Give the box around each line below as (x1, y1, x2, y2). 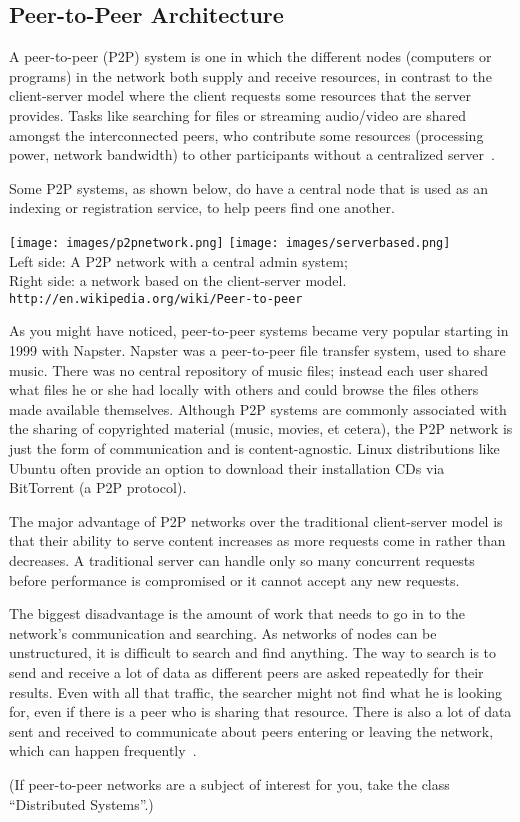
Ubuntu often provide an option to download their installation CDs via (9, 457, 445, 478)
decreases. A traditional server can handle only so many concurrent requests (9, 549, 475, 570)
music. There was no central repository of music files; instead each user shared (9, 359, 489, 380)
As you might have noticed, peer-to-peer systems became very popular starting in (9, 320, 509, 341)
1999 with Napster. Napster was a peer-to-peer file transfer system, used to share (9, 340, 506, 361)
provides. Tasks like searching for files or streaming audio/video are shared (9, 104, 466, 125)
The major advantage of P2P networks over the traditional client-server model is (9, 510, 503, 531)
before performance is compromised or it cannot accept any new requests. (9, 569, 460, 590)
